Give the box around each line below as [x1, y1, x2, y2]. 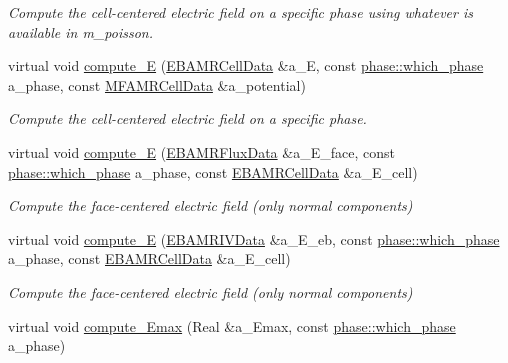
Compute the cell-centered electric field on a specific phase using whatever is [8, 2, 474, 22]
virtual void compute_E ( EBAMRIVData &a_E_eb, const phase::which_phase [8, 228, 500, 249]
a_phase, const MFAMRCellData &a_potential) [8, 74, 306, 95]
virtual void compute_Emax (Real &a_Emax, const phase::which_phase [8, 315, 456, 336]
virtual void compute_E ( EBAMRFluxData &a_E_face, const [8, 141, 395, 162]
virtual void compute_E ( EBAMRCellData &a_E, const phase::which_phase [8, 55, 484, 76]
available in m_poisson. [8, 21, 153, 42]
